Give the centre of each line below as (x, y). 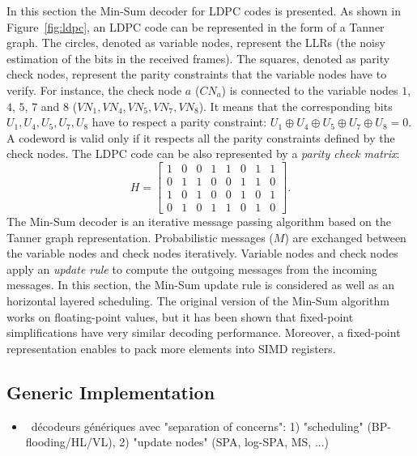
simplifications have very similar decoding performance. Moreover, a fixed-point (204, 332)
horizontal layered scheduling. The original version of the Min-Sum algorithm (198, 301)
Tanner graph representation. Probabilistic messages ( (140, 237)
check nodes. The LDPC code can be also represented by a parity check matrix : (203, 153)
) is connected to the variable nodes (310, 89)
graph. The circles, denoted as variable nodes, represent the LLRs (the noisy (196, 43)
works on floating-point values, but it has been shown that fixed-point (180, 316)
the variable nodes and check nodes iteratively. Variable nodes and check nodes (202, 253)
